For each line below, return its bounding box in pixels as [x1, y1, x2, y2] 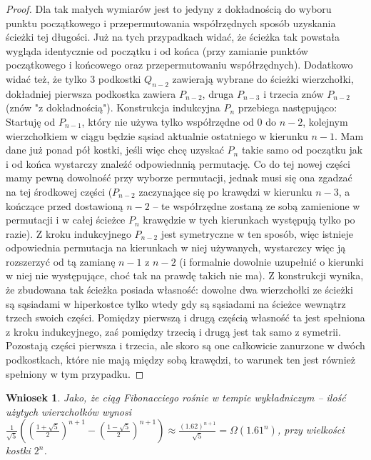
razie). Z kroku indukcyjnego [6, 226, 131, 241]
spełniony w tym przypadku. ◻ [6, 366, 144, 381]
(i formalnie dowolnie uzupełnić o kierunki [179, 254, 364, 269]
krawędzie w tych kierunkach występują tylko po [143, 212, 355, 227]
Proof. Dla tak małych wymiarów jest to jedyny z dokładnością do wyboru [6, 1, 332, 16]
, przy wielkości [277, 422, 345, 437]
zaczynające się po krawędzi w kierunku [138, 184, 312, 199]
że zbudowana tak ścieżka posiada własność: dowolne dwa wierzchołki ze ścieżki [6, 282, 353, 297]
